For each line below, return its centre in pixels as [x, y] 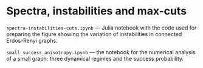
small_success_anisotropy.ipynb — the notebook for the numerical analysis [101, 52]
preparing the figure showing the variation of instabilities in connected [94, 34]
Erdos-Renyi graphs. [32, 40]
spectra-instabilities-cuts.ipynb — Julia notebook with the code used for [101, 28]
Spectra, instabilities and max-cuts [97, 11]
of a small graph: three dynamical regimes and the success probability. [95, 58]
